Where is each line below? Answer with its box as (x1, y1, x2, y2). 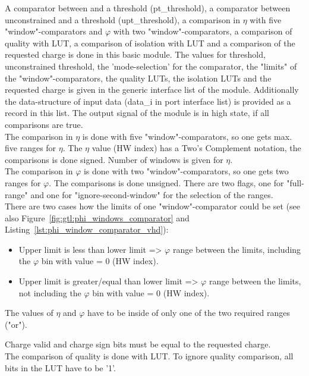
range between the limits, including (172, 243, 301, 255)
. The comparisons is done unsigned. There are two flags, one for (49, 176, 284, 189)
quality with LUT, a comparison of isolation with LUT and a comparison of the (5, 36, 295, 49)
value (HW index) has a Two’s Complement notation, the (92, 142, 301, 154)
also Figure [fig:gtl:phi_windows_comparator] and (5, 211, 190, 224)
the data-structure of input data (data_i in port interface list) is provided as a (5, 95, 291, 107)
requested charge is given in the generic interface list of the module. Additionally (5, 83, 299, 96)
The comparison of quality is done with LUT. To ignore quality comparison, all (5, 350, 294, 362)
